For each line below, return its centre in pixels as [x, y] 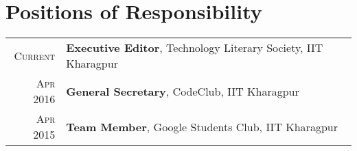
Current [35, 55]
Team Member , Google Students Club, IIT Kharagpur [202, 126]
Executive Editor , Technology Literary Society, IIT [195, 48]
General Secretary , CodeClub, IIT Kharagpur [183, 91]
